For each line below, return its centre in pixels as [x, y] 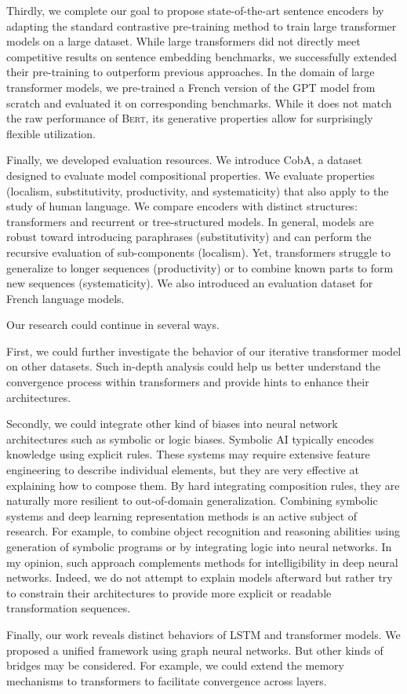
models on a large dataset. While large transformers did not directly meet [184, 41]
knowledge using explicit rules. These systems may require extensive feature [188, 454]
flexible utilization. [51, 133]
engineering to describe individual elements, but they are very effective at [183, 470]
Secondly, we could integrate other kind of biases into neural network [172, 424]
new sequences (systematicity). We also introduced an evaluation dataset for [190, 283]
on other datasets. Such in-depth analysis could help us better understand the [194, 366]
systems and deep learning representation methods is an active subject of [182, 515]
